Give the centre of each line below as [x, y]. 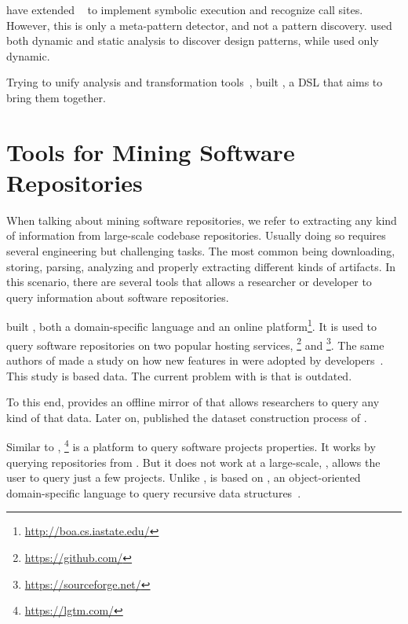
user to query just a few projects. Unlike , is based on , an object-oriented [184, 477]
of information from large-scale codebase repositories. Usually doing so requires [196, 235]
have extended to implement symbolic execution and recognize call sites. [185, 9]
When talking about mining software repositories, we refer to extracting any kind [202, 220]
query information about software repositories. [118, 297]
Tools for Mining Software [151, 151]
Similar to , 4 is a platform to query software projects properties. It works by [191, 445]
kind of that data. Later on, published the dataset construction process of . [187, 417]
